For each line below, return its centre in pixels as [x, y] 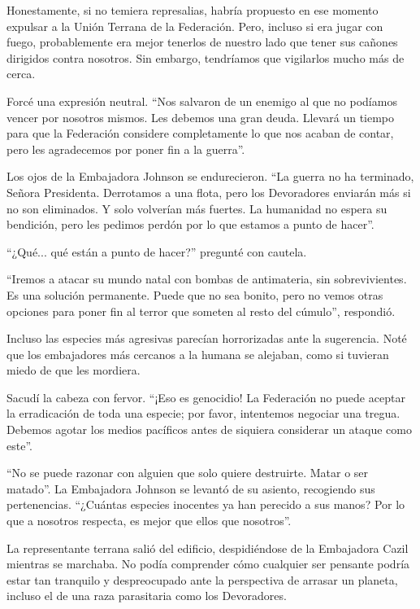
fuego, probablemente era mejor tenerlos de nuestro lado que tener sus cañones [202, 42]
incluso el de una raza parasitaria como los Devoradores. [147, 596]
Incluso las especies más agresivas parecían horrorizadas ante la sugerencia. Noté [207, 338]
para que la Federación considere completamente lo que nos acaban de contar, [200, 133]
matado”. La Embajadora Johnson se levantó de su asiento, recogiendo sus [191, 488]
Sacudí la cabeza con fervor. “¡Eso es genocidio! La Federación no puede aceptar [206, 397]
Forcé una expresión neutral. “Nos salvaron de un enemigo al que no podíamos [202, 101]
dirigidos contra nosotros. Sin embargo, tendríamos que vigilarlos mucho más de [206, 57]
